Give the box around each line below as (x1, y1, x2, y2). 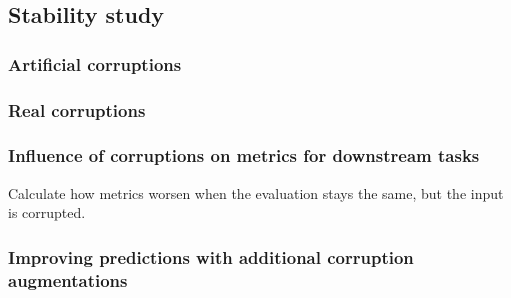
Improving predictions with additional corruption (8, 244, 414, 269)
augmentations (8, 267, 128, 292)
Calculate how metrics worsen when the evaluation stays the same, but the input (8, 182, 504, 203)
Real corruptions (8, 97, 146, 122)
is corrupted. (8, 202, 86, 223)
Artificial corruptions (8, 51, 182, 76)
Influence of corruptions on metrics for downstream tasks (8, 143, 480, 168)
